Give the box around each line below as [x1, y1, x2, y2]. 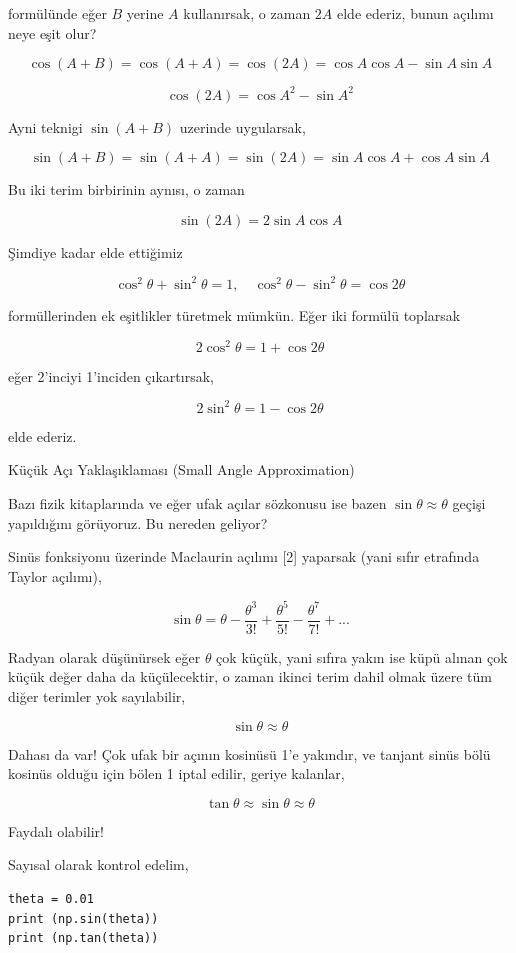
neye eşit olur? [8, 22, 97, 43]
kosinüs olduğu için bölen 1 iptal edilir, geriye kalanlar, [8, 763, 345, 784]
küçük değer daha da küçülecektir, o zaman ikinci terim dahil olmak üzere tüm [8, 666, 492, 687]
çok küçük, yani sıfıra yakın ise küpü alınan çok [216, 646, 508, 667]
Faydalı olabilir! [8, 820, 104, 841]
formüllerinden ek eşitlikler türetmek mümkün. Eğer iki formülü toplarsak [8, 304, 461, 325]
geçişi [452, 492, 486, 513]
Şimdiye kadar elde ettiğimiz [8, 241, 183, 262]
